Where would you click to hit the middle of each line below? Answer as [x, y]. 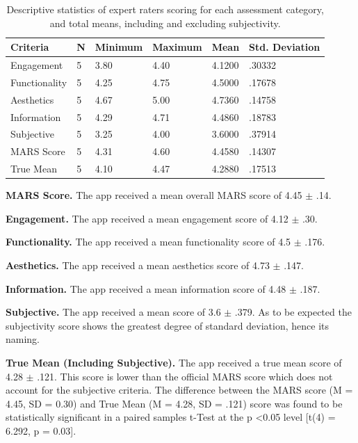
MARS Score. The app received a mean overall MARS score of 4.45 [154, 195]
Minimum [119, 47]
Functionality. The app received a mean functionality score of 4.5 [148, 242]
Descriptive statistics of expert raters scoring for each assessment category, [165, 9]
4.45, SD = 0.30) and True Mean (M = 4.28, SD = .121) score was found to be [174, 403]
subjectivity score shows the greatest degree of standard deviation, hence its [167, 325]
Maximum [177, 47]
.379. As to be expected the [293, 312]
